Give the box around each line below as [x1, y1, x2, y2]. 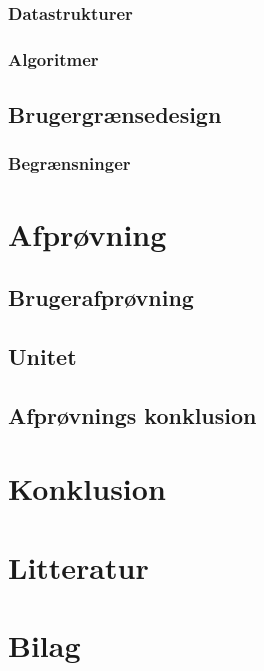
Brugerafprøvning [8, 282, 194, 313]
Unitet [8, 340, 77, 371]
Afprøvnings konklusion [8, 399, 257, 430]
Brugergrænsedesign [8, 99, 222, 130]
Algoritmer [8, 46, 99, 71]
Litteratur [8, 546, 149, 587]
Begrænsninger [8, 151, 131, 176]
